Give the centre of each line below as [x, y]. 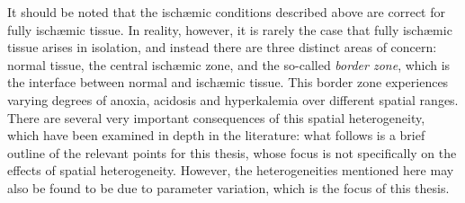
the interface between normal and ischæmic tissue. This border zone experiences [228, 82]
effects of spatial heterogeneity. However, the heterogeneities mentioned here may [231, 170]
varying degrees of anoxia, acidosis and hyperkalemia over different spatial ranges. [233, 99]
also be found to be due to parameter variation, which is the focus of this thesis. [228, 187]
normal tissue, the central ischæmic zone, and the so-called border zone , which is [229, 64]
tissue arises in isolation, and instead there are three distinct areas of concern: [222, 47]
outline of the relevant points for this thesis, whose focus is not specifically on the [232, 152]
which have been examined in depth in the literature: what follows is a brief [216, 135]
